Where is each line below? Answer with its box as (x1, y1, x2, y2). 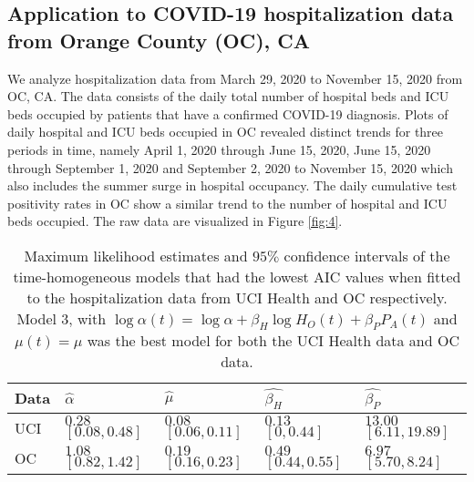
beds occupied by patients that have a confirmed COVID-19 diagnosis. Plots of (7, 104, 448, 123)
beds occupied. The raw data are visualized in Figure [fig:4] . (7, 211, 343, 231)
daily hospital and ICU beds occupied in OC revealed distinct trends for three (7, 122, 444, 141)
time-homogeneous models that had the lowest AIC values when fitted (13, 265, 461, 287)
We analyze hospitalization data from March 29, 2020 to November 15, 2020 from (7, 68, 463, 87)
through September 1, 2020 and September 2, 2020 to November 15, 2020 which (7, 158, 453, 177)
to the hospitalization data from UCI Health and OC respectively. (26, 286, 448, 308)
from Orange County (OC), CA (7, 26, 311, 54)
